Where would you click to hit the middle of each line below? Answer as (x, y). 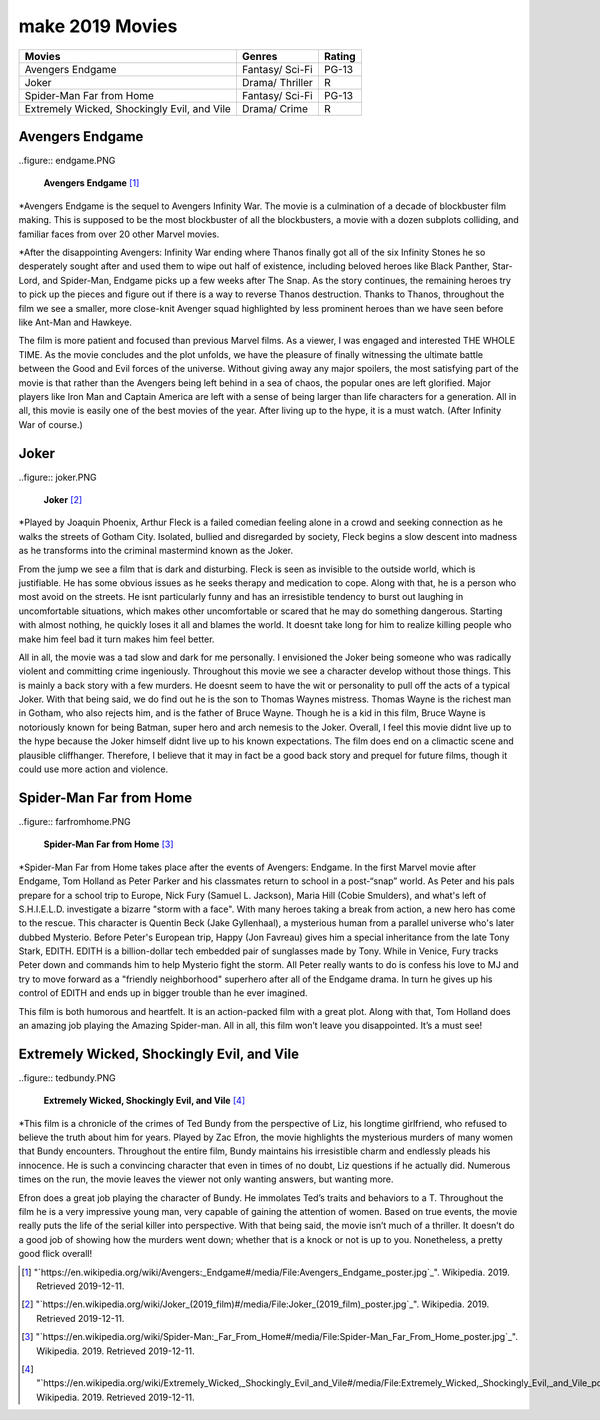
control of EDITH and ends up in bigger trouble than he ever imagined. (163, 993)
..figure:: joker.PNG (57, 477)
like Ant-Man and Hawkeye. (75, 322)
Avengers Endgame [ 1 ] (91, 183)
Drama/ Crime (275, 108)
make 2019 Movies (98, 26)
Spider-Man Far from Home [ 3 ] (108, 844)
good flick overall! (55, 1254)
